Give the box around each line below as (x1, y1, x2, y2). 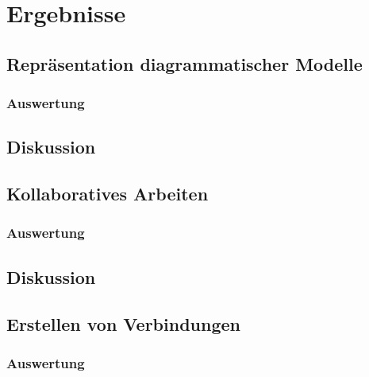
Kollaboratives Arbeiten (6, 181, 209, 206)
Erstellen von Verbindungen (6, 311, 240, 336)
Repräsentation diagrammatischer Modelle (6, 51, 363, 76)
